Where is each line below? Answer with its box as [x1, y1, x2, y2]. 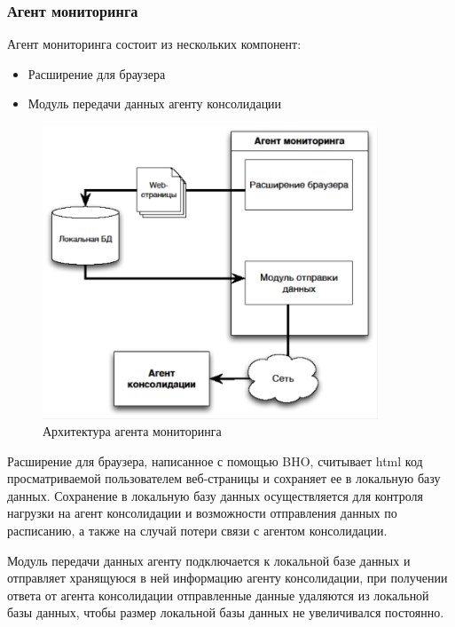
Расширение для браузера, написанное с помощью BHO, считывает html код [7, 451, 423, 470]
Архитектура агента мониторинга [43, 422, 222, 440]
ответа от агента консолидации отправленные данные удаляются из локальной [7, 585, 429, 604]
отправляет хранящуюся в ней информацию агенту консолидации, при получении [7, 568, 448, 587]
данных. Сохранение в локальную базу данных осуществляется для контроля [7, 486, 423, 504]
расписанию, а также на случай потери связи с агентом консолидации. [7, 521, 388, 540]
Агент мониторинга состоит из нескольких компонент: [7, 35, 302, 53]
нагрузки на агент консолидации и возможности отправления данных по [7, 504, 397, 522]
